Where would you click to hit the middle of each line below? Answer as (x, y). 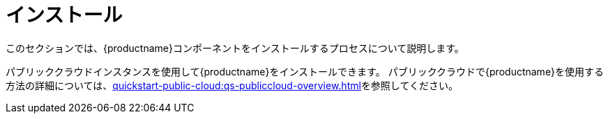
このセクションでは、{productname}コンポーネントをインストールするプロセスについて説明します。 (235, 48)
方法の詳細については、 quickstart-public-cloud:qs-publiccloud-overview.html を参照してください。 (232, 85)
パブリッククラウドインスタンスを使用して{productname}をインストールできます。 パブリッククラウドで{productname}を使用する (305, 71)
